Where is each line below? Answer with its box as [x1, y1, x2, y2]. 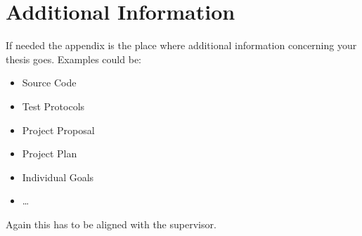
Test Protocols [22, 98, 85, 113]
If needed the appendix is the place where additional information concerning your [6, 38, 357, 53]
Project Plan [22, 146, 77, 161]
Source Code [22, 75, 77, 90]
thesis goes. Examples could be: [6, 51, 141, 66]
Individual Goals [22, 169, 94, 184]
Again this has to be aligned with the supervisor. [6, 216, 216, 231]
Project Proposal [22, 122, 95, 137]
